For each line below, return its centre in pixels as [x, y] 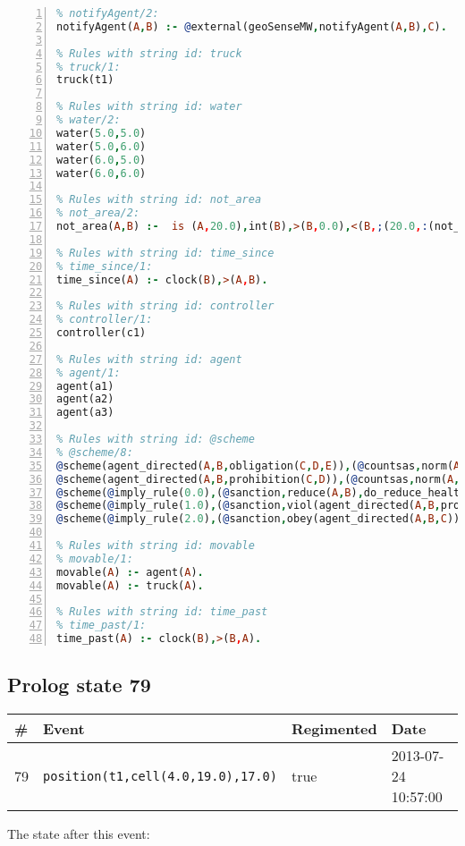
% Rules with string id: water [149, 107]
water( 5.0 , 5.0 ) [101, 133]
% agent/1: [89, 372]
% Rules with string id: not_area [159, 200]
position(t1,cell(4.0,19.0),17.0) [160, 776]
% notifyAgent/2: [108, 13]
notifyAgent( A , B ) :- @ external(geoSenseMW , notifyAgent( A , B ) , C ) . [252, 26]
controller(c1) [101, 333]
